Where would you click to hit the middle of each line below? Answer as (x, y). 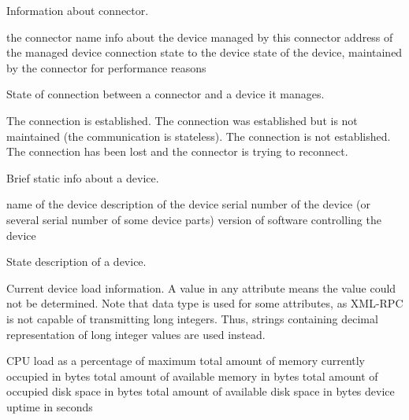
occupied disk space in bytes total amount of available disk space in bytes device (201, 391)
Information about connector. (78, 10)
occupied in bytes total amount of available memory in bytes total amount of (192, 376)
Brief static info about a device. (83, 177)
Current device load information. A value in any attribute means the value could (201, 287)
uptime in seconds (50, 406)
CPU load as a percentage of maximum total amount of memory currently (186, 361)
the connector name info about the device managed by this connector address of (200, 37)
